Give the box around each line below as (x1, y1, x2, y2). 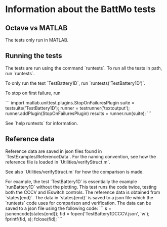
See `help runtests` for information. (5, 120, 78, 126)
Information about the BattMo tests (5, 4, 156, 15)
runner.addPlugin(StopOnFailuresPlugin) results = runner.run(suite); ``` (5, 110, 152, 117)
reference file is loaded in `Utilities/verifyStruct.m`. (5, 159, 110, 165)
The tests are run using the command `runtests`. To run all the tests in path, (5, 65, 162, 71)
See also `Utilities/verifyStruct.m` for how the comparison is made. (5, 168, 144, 175)
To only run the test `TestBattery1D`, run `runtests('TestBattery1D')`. (5, 80, 146, 86)
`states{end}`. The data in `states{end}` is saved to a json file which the (5, 194, 153, 200)
